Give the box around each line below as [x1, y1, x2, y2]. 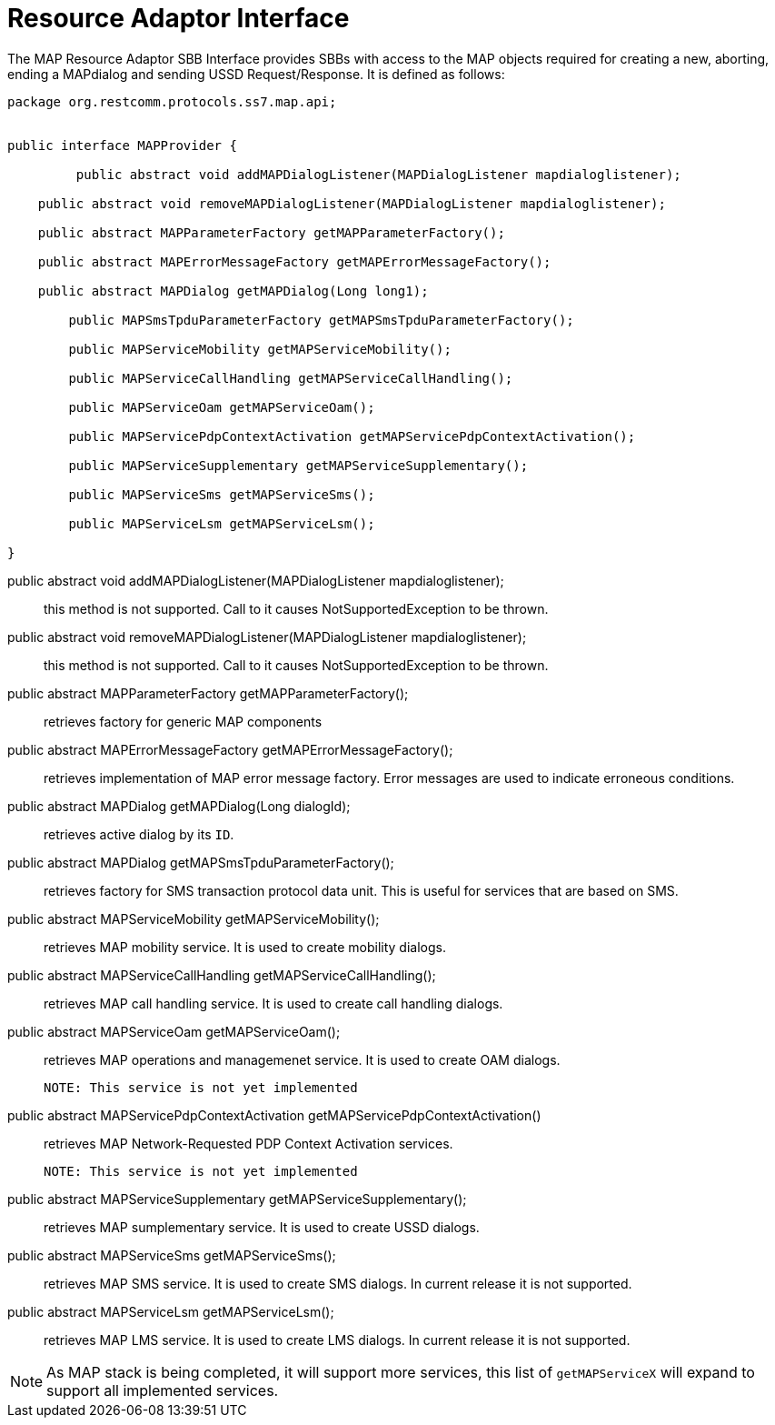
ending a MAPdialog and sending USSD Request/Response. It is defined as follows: [7, 65, 505, 82]
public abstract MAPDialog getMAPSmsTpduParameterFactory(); [7, 854, 394, 870]
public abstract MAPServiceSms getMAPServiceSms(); [7, 1247, 336, 1263]
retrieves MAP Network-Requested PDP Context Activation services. [44, 1135, 453, 1151]
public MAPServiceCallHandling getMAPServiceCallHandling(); [68, 370, 513, 386]
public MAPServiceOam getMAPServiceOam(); [68, 399, 375, 415]
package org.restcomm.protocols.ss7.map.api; [7, 94, 337, 109]
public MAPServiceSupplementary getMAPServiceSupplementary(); [68, 457, 529, 473]
